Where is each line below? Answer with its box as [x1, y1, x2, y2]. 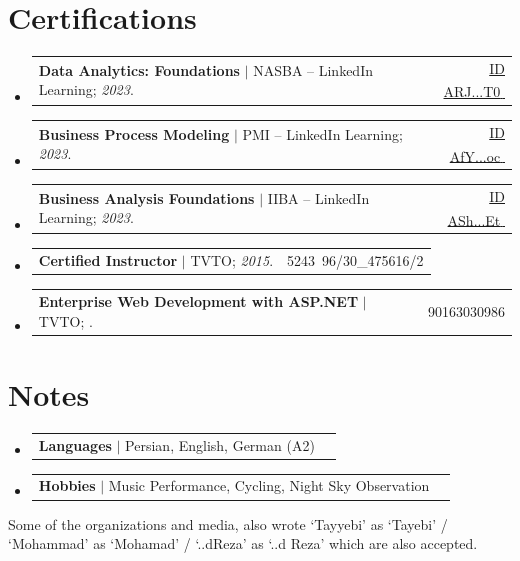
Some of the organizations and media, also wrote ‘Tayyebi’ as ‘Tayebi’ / [8, 513, 448, 534]
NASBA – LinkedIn [253, 59, 373, 80]
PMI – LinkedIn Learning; [242, 123, 403, 144]
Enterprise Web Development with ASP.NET [38, 291, 359, 311]
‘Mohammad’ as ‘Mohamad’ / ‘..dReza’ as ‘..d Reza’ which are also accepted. [8, 533, 478, 554]
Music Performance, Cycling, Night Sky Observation [108, 475, 430, 496]
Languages [38, 434, 112, 455]
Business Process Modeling [38, 123, 230, 144]
